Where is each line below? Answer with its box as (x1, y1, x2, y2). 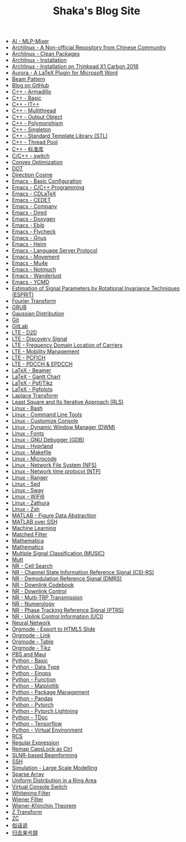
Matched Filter (11, 531, 47, 538)
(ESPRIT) (11, 291, 34, 298)
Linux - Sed (11, 480, 40, 488)
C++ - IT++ (11, 101, 40, 108)
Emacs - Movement (11, 254, 60, 261)
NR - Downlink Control (11, 588, 67, 595)
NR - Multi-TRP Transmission (11, 594, 83, 601)
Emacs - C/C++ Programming (11, 184, 85, 191)
